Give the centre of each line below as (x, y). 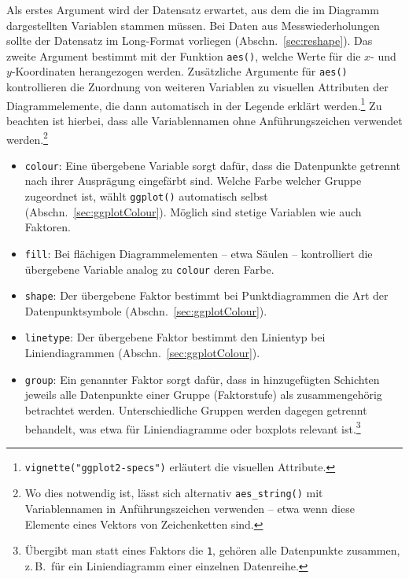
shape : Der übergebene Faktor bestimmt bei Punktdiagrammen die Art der (206, 295)
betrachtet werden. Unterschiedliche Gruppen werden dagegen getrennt (196, 409)
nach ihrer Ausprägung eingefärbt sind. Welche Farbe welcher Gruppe (193, 181)
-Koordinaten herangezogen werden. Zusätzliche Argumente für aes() (179, 71)
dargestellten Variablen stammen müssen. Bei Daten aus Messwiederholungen (193, 25)
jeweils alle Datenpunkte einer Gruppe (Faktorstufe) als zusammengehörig (203, 395)
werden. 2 (27, 138)
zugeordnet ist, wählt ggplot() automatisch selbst (146, 196)
